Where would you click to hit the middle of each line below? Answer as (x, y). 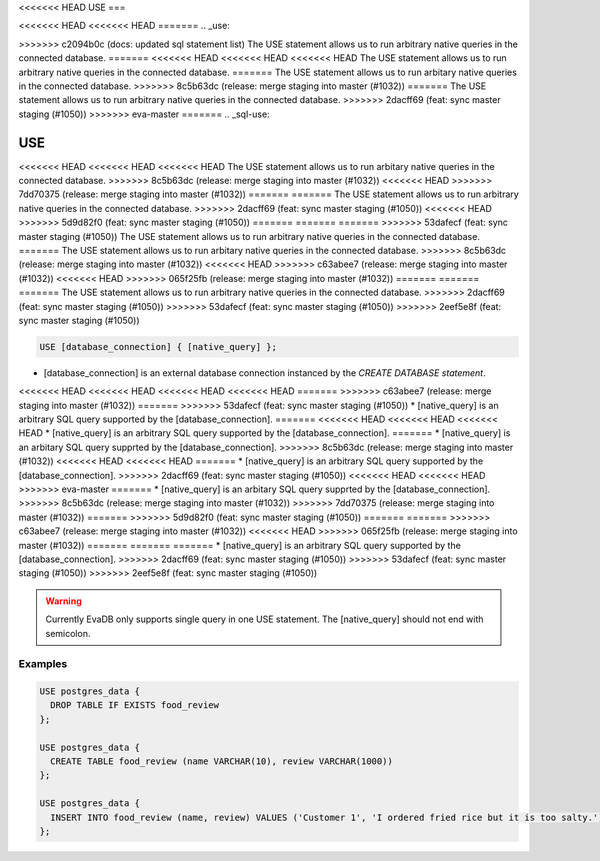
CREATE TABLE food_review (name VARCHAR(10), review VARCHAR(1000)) (222, 761)
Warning (63, 601)
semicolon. (68, 633)
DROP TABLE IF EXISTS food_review (135, 705)
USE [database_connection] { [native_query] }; (158, 346)
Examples (43, 664)
